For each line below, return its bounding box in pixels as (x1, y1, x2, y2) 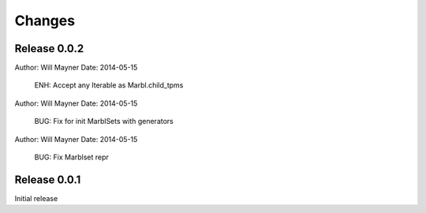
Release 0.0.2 (14, 42, 84, 55)
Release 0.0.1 (14, 173, 81, 186)
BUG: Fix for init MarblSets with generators (34, 117, 174, 126)
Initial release (14, 193, 58, 203)
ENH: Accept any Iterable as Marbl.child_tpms (34, 80, 184, 90)
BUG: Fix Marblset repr (34, 152, 110, 162)
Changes (14, 12, 75, 29)
